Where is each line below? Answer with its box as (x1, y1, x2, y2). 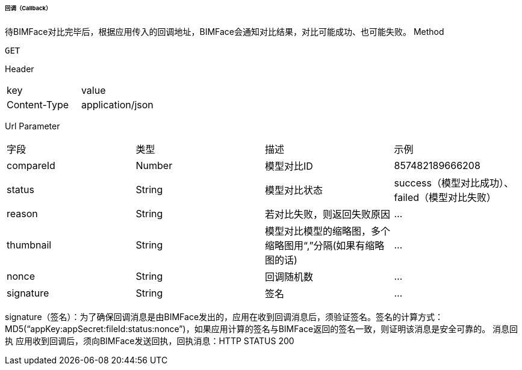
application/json (81, 98, 154, 111)
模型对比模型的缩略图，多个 (265, 224, 391, 237)
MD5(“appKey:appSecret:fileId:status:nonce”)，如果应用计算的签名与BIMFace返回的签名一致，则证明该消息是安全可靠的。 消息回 (5, 323, 518, 334)
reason (7, 207, 38, 220)
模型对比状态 (265, 183, 323, 196)
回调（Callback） (5, 5, 52, 11)
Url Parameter (5, 120, 60, 131)
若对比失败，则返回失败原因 (265, 208, 391, 220)
